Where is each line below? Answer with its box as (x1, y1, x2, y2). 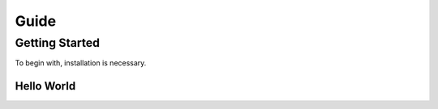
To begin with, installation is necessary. (15, 58, 147, 68)
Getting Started (15, 36, 101, 50)
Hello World (15, 79, 76, 93)
